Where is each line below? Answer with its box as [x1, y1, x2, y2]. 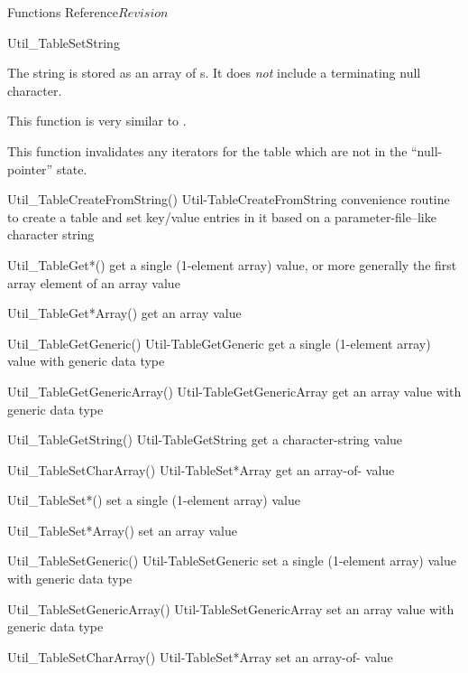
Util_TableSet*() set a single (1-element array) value [7, 491, 300, 509]
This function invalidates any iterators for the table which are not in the [7, 141, 408, 160]
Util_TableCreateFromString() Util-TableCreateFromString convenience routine [7, 190, 450, 209]
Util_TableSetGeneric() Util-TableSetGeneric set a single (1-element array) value [7, 551, 456, 570]
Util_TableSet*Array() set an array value [7, 520, 237, 539]
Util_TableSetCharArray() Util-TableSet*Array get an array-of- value [7, 460, 395, 479]
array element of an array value [7, 273, 180, 292]
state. [56, 159, 87, 178]
